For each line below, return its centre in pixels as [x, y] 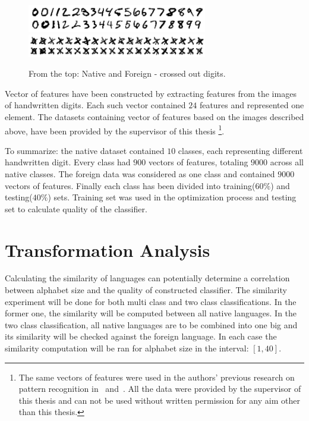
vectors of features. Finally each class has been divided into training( [130, 185]
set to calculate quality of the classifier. [76, 208]
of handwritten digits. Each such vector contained [95, 105]
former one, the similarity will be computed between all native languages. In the [151, 313]
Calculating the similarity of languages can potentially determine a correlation [147, 278]
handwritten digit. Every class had [68, 162]
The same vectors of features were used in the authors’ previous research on [157, 377]
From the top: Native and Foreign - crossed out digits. [127, 73]
